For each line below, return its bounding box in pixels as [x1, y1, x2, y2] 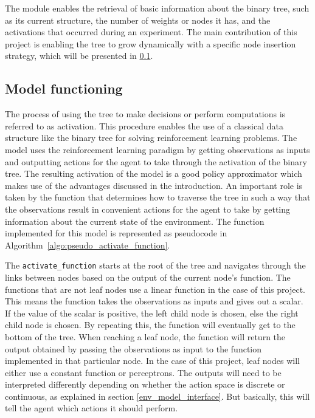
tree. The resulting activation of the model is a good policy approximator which [5, 167, 302, 180]
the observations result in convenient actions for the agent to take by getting [5, 202, 291, 215]
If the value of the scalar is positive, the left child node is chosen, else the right [5, 306, 299, 319]
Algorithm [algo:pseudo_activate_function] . [5, 238, 170, 251]
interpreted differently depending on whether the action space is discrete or [5, 378, 285, 391]
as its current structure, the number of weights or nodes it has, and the [5, 13, 271, 26]
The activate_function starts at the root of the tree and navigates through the [5, 259, 306, 272]
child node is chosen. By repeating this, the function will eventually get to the [5, 318, 296, 331]
